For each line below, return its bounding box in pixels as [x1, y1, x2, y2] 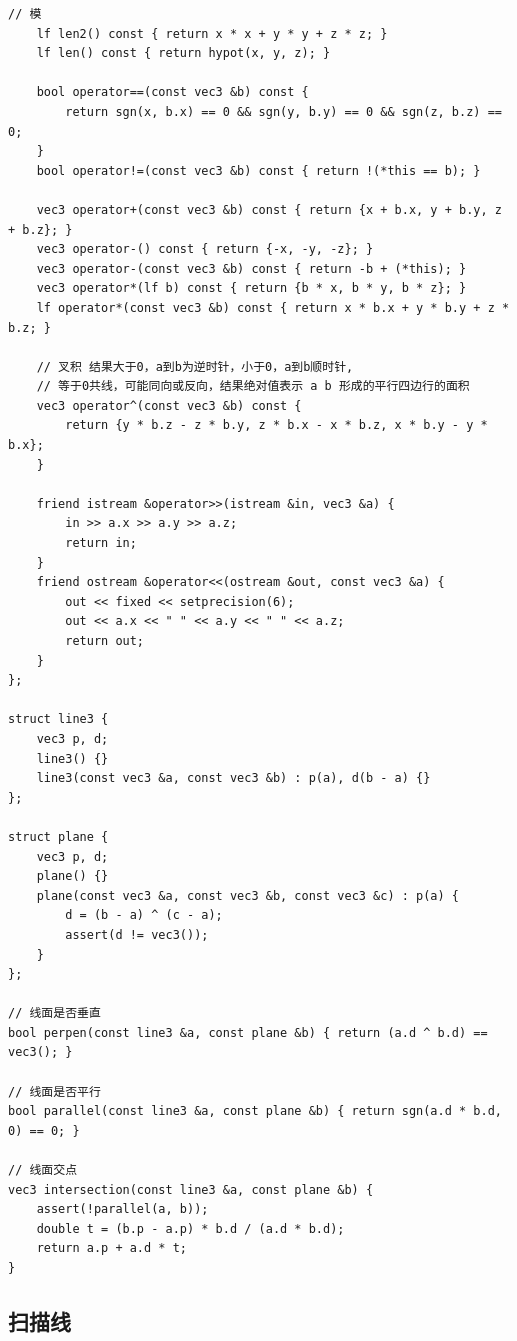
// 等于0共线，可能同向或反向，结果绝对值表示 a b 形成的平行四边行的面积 [36, 379, 470, 394]
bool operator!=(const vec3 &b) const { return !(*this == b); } [36, 163, 481, 178]
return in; [65, 536, 137, 551]
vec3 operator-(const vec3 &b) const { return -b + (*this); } [36, 261, 467, 276]
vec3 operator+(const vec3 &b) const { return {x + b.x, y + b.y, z [36, 202, 502, 217]
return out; [65, 634, 145, 648]
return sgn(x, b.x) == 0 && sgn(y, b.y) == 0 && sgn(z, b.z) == [65, 104, 502, 119]
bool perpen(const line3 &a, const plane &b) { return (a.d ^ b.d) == [8, 1025, 488, 1040]
